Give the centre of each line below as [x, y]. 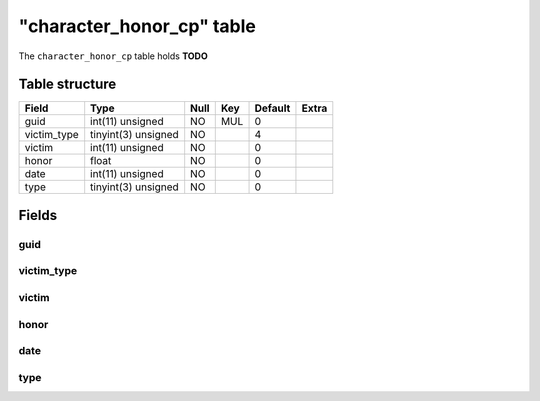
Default [272, 108]
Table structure [67, 84]
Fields [38, 215]
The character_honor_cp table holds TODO [113, 56]
